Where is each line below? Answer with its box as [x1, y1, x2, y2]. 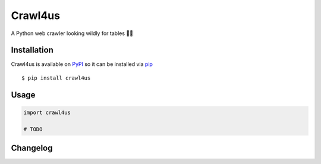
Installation [11, 45, 53, 55]
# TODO [23, 125, 43, 133]
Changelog [11, 143, 53, 153]
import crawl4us [23, 109, 71, 116]
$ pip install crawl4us [21, 74, 91, 81]
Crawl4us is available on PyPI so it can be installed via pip [11, 61, 153, 68]
